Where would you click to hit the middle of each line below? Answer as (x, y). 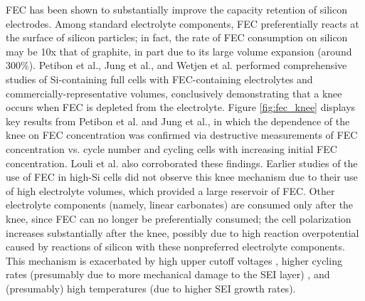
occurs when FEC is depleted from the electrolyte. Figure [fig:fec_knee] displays (181, 107)
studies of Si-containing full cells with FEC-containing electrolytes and (159, 79)
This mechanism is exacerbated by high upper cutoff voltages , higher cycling (174, 260)
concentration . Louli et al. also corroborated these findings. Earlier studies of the (182, 163)
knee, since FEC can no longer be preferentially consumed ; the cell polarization (179, 218)
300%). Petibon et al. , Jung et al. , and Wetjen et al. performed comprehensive (176, 65)
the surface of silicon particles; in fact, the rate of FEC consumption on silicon (177, 37)
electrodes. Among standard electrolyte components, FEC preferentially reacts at (182, 23)
